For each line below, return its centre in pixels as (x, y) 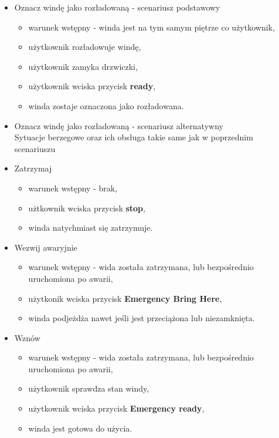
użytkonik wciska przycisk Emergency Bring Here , (125, 298)
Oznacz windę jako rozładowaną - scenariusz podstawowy (117, 7)
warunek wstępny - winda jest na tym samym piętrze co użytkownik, (152, 27)
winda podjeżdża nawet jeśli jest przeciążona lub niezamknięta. (142, 318)
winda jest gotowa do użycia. (80, 428)
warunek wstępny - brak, (73, 188)
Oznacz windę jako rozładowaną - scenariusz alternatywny (119, 125)
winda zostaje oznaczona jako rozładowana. (106, 105)
